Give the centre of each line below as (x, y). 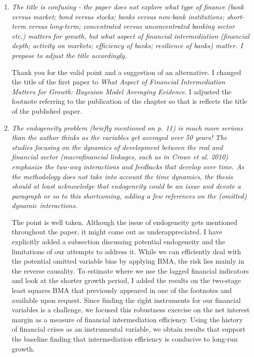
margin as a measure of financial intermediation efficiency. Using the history (127, 319)
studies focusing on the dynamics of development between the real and (117, 147)
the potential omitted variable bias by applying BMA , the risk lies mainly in (128, 261)
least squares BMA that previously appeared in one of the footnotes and (122, 290)
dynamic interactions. (45, 205)
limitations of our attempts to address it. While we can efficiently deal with (126, 251)
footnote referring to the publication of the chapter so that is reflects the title (129, 101)
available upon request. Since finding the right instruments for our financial (126, 300)
